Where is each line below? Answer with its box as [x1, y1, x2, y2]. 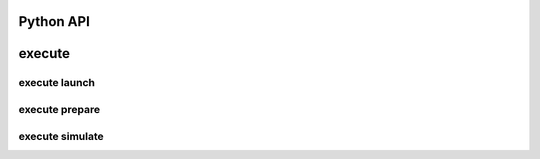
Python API [18, 13, 90, 30]
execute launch [18, 76, 95, 90]
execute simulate [18, 129, 104, 143]
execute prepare [18, 102, 100, 116]
